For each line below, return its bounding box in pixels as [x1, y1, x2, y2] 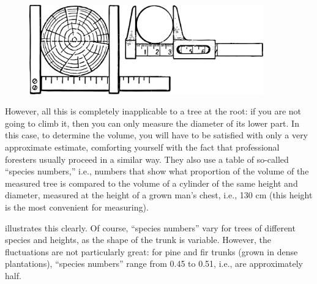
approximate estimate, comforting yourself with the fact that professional [5, 141, 280, 154]
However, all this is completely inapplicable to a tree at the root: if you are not [5, 105, 302, 118]
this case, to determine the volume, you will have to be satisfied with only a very [5, 129, 308, 141]
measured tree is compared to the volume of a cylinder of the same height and [5, 176, 298, 189]
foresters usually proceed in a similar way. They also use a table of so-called [5, 152, 289, 165]
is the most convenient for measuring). [5, 201, 149, 214]
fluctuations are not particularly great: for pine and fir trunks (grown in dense [5, 245, 298, 258]
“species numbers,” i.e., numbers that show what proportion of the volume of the [5, 165, 309, 177]
